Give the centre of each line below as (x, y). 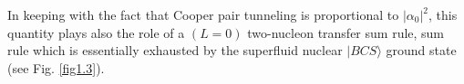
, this (443, 14)
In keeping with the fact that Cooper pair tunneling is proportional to (203, 14)
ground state (421, 50)
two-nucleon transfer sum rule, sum (346, 32)
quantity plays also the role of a (96, 32)
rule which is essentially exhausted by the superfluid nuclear (175, 50)
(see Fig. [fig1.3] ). (56, 67)
